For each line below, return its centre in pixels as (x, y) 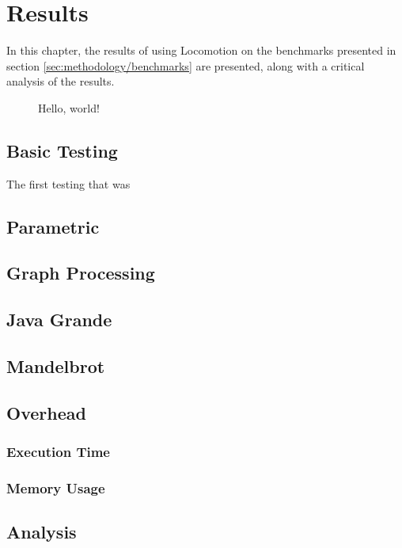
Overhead (46, 412)
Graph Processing (81, 273)
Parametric (53, 226)
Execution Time (58, 452)
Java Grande (59, 320)
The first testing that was (68, 183)
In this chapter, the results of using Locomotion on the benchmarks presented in (201, 50)
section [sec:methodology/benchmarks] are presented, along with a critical (186, 65)
